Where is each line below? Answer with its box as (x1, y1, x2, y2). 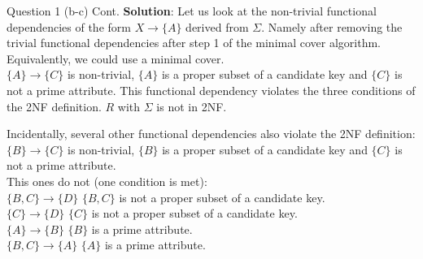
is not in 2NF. (156, 97, 227, 114)
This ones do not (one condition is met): (7, 172, 207, 189)
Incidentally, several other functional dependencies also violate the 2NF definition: (7, 125, 416, 142)
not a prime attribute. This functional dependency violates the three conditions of (7, 81, 416, 98)
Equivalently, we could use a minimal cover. (7, 50, 225, 67)
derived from (185, 18, 249, 35)
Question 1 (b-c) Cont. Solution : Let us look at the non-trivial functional (7, 2, 377, 19)
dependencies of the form (7, 18, 131, 35)
